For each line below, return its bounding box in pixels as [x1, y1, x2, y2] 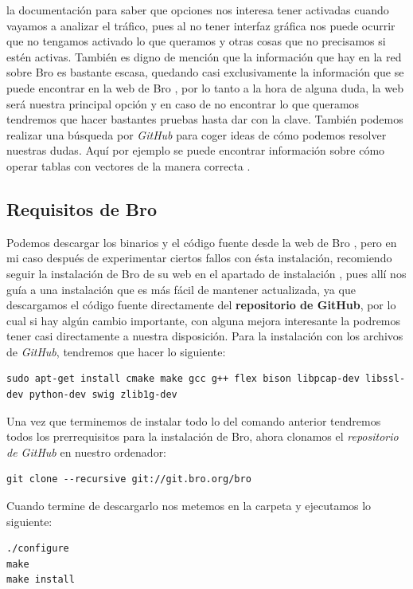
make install [6, 574, 75, 586]
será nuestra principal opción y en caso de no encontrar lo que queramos [6, 95, 360, 112]
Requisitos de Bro [6, 196, 158, 221]
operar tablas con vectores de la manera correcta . [6, 157, 251, 174]
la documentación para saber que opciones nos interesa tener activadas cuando [6, 2, 389, 18]
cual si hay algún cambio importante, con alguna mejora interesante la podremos [6, 312, 401, 328]
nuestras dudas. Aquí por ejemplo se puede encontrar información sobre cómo [6, 142, 385, 159]
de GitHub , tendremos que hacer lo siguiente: [6, 343, 226, 359]
